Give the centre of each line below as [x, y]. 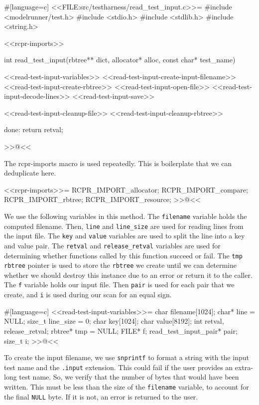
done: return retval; [34, 129]
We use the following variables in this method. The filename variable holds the [126, 216]
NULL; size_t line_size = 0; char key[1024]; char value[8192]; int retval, [114, 321]
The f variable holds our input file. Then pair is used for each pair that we [119, 285]
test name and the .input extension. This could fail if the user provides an [119, 367]
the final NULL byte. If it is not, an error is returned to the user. [101, 396]
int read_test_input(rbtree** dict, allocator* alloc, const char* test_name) [120, 60]
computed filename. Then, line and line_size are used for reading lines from [124, 226]
